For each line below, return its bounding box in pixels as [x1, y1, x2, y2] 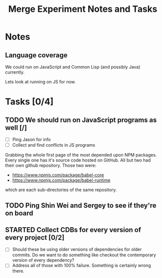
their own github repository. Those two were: [5, 162, 97, 168]
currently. [5, 69, 25, 75]
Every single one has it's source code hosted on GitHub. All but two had [5, 157, 151, 163]
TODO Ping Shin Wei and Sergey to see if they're [5, 201, 157, 209]
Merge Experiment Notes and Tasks [8, 3, 158, 15]
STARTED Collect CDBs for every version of [5, 226, 141, 234]
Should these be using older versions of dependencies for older [12, 246, 142, 252]
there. [12, 268, 25, 274]
